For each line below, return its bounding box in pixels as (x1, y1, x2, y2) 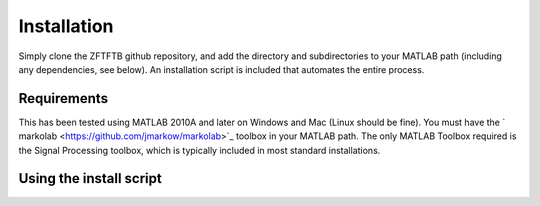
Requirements (18, 90, 109, 107)
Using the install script (18, 170, 162, 187)
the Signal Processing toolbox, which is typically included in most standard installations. (18, 144, 381, 156)
